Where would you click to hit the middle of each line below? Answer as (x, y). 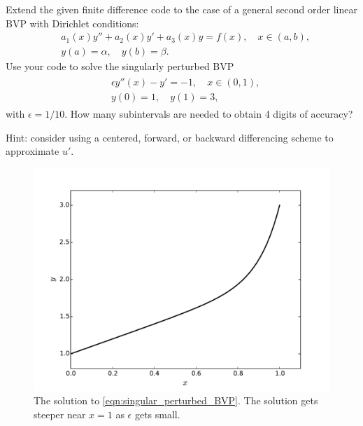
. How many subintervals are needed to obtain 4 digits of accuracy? (209, 113)
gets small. (157, 414)
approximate (33, 151)
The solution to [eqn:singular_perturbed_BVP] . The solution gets (176, 400)
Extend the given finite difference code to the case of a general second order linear (181, 9)
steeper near (60, 414)
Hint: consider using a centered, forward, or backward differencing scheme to (170, 137)
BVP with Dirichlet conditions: (72, 23)
